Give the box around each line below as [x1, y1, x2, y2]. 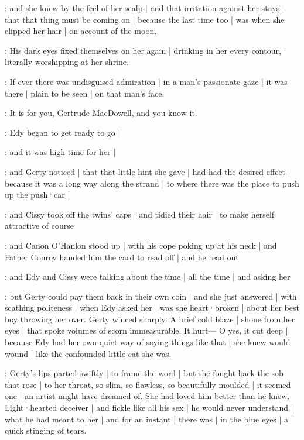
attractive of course [5, 219, 74, 232]
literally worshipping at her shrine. [5, 56, 129, 68]
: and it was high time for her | [5, 146, 116, 158]
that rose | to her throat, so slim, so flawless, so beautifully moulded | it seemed [5, 378, 291, 390]
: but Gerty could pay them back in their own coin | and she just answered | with [5, 290, 297, 302]
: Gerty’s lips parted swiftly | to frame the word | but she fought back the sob [5, 367, 283, 379]
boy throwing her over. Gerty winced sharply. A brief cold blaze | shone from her [5, 312, 295, 325]
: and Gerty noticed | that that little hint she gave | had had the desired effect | [5, 165, 291, 177]
